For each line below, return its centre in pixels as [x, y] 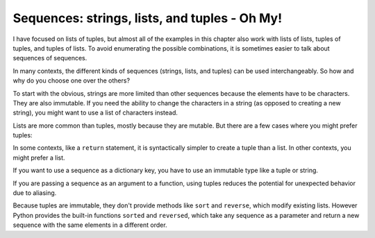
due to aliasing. [35, 193]
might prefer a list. [39, 158]
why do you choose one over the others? [72, 80]
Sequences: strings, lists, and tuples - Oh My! [148, 18]
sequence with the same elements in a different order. [90, 225]
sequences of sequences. [50, 58]
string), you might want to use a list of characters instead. [95, 113]
